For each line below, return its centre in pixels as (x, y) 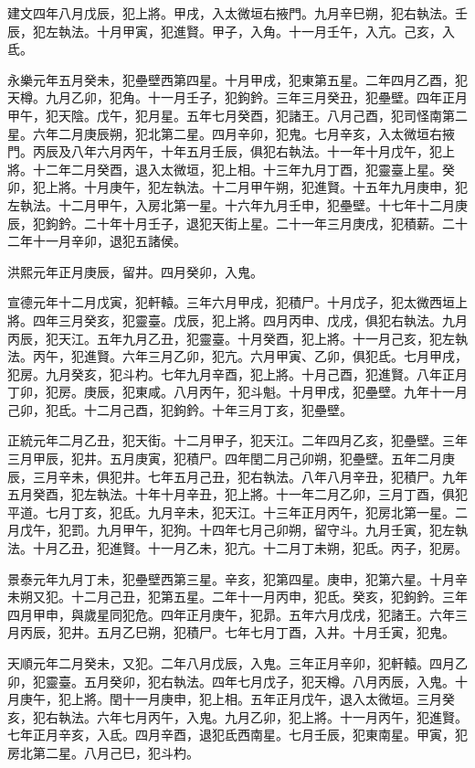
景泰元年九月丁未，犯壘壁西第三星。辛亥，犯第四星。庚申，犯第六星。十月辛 (237, 578)
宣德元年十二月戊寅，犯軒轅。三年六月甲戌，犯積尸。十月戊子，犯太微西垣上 (237, 302)
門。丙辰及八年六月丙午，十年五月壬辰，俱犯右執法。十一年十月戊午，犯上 (231, 151)
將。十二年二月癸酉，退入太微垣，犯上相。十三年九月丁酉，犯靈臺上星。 (225, 169)
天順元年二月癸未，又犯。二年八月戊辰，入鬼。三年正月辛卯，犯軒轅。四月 (231, 663)
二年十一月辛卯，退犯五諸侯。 (97, 241)
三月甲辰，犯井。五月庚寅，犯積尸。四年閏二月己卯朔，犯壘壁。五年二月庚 (231, 459)
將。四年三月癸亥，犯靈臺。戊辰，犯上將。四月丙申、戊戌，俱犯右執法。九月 (237, 320)
